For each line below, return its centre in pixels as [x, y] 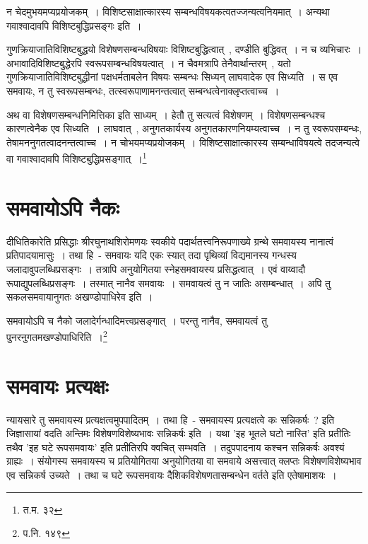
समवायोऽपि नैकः [63, 207]
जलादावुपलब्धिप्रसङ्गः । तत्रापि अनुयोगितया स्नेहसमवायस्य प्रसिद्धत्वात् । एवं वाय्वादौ [156, 268]
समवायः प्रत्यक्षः [58, 385]
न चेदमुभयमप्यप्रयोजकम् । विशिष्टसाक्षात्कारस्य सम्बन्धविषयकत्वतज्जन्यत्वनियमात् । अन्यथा [168, 11]
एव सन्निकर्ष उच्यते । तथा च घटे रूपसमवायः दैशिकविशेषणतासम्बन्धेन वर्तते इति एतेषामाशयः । [172, 475]
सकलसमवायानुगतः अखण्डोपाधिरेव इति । [80, 297]
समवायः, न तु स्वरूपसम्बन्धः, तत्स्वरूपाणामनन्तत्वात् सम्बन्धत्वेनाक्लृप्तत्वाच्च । [143, 90]
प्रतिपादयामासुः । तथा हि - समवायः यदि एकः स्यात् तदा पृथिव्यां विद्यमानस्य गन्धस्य [152, 255]
